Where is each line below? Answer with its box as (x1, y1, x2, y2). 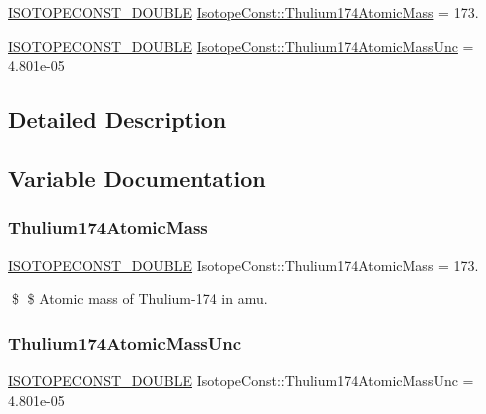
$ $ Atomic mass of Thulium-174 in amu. (11, 288, 268, 309)
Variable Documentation (8, 162, 266, 193)
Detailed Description (8, 104, 227, 135)
